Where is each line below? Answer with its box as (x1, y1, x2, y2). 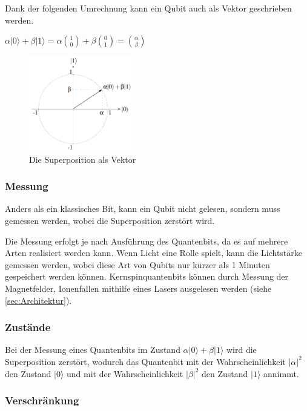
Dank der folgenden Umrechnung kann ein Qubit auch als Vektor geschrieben (5, 2, 292, 14)
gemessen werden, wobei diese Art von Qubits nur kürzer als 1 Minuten (5, 258, 270, 271)
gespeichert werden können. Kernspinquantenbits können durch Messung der (5, 270, 289, 283)
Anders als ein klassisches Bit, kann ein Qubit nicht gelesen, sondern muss (5, 202, 280, 215)
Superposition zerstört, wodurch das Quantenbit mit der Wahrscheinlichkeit (5, 355, 286, 367)
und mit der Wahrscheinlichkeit (67, 367, 183, 380)
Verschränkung (5, 393, 79, 408)
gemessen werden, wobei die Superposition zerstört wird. (5, 214, 215, 226)
